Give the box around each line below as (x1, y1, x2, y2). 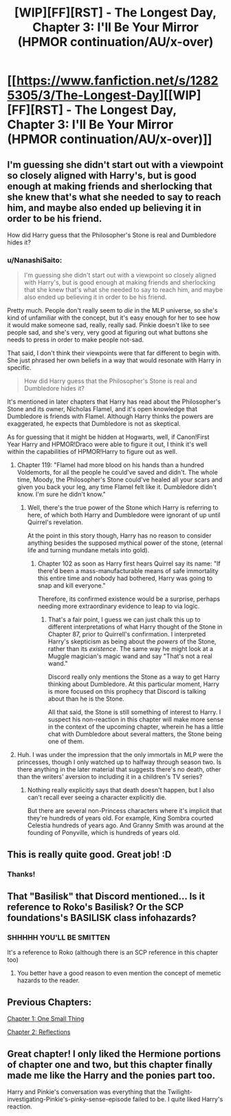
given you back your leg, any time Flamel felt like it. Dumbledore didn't (16, 483, 217, 491)
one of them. (47, 737, 85, 745)
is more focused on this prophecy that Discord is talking (47, 688, 206, 696)
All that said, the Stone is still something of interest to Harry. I (47, 708, 221, 716)
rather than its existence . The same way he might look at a (47, 645, 214, 653)
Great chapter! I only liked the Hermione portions (7, 1048, 221, 1060)
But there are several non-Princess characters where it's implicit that (27, 807, 222, 815)
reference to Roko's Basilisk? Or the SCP (7, 901, 184, 913)
